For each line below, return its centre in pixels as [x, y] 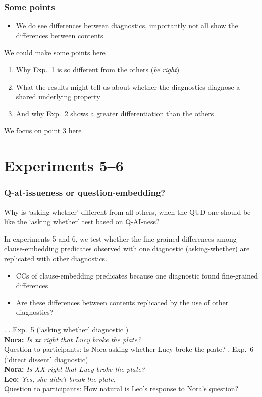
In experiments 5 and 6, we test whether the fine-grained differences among [120, 238]
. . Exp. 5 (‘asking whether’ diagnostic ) [66, 329]
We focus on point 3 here [43, 130]
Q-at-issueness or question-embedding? [85, 193]
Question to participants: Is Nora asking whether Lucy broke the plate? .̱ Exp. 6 [129, 349]
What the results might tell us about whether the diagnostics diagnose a [128, 86]
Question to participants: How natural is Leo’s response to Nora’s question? [121, 389]
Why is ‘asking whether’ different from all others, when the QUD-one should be [127, 211]
